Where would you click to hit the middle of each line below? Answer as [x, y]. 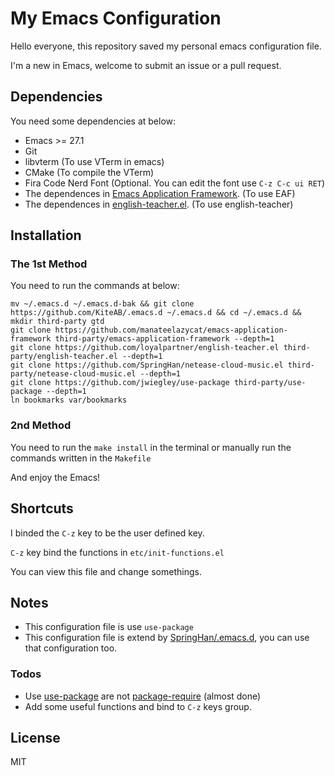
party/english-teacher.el [64, 357]
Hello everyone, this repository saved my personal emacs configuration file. [166, 46]
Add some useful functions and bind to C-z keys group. [138, 706]
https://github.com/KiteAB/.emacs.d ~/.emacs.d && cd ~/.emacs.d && [156, 313]
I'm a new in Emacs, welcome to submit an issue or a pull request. [146, 65]
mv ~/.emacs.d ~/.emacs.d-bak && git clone [102, 304]
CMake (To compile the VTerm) [89, 172]
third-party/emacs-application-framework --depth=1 [164, 339]
